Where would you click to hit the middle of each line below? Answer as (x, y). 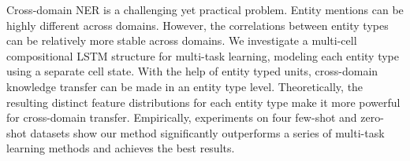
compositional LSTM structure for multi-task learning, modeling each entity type (203, 55)
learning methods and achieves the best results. (121, 148)
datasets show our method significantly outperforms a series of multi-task (207, 132)
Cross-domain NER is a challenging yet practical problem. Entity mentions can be (205, 9)
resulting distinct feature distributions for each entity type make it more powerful (203, 102)
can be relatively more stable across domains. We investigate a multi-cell (182, 40)
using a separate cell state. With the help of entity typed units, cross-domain (192, 71)
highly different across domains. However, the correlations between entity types (198, 25)
